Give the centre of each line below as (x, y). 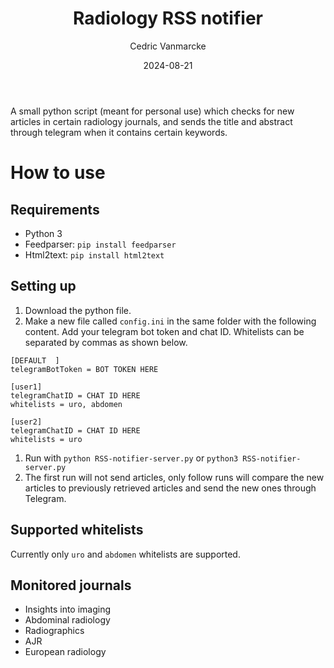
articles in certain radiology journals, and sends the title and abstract (151, 121)
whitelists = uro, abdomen (66, 404)
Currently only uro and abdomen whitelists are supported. (125, 554)
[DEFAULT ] (35, 360)
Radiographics (54, 631)
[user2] (26, 422)
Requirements (55, 209)
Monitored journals (71, 585)
